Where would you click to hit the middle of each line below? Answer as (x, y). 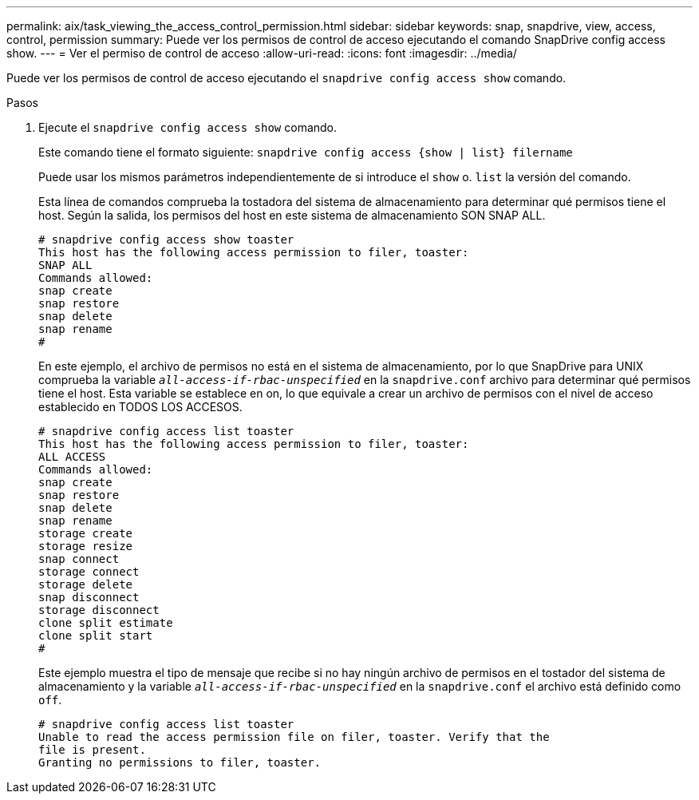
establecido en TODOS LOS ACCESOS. (140, 407)
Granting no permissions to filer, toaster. (180, 762)
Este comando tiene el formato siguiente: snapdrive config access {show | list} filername (306, 152)
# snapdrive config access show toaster (166, 240)
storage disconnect (99, 610)
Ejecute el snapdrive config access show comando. (188, 127)
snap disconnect (89, 597)
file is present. (92, 750)
